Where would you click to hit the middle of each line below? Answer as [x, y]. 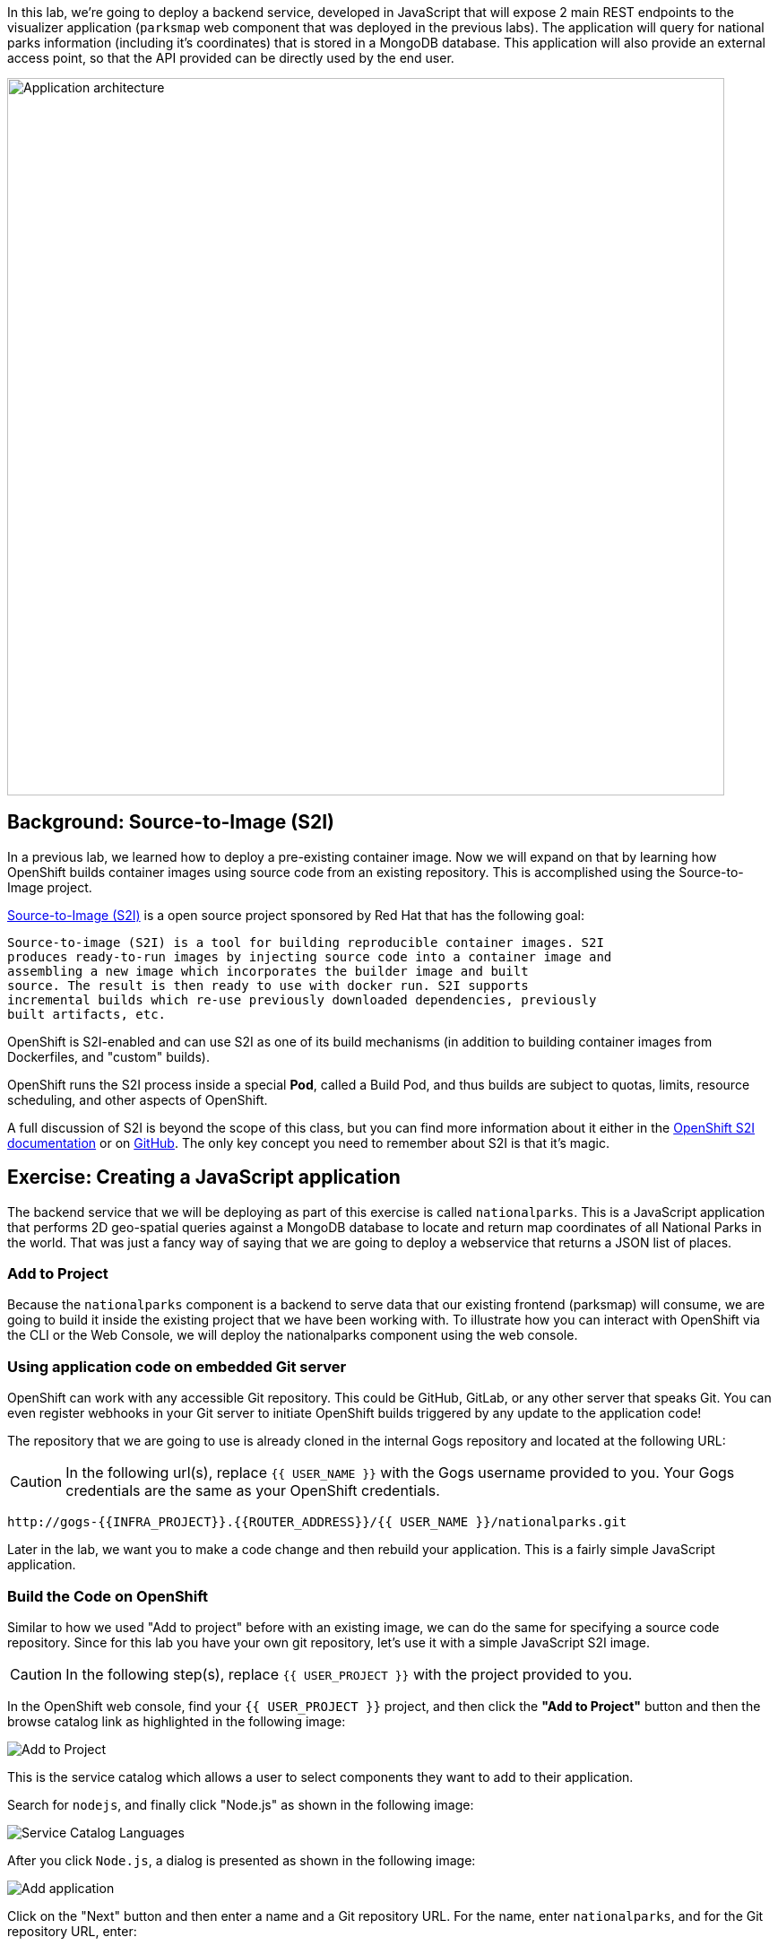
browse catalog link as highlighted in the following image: [177, 1721]
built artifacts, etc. [87, 1014]
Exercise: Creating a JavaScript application [204, 1177]
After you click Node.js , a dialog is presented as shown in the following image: [242, 1860]
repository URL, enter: [72, 1931]
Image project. [50, 887]
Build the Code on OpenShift [108, 1596]
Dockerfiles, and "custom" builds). [108, 1056]
